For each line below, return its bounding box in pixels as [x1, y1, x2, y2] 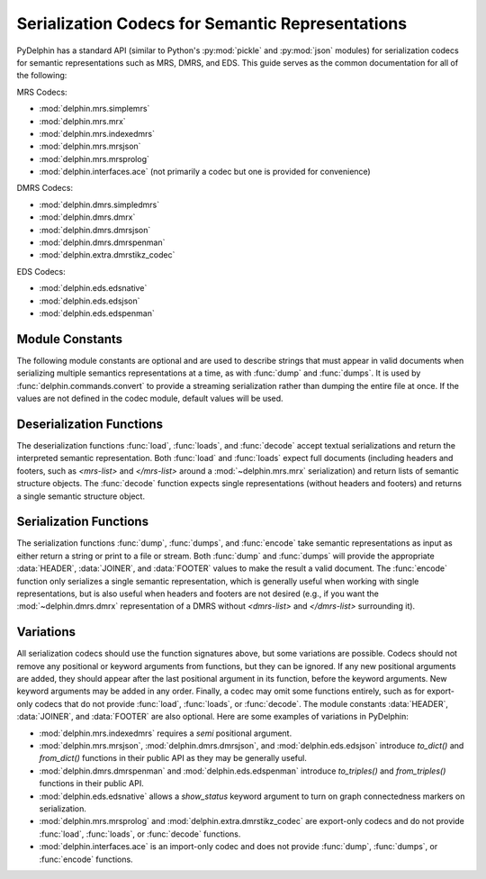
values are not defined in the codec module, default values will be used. [16, 393, 283, 404]
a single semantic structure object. [16, 491, 146, 502]
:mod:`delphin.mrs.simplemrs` [39, 104, 150, 114]
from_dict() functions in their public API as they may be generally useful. [39, 753, 308, 764]
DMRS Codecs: [16, 183, 74, 194]
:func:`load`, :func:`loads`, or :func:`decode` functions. [39, 829, 241, 839]
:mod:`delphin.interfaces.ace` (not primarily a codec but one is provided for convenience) [39, 167, 371, 177]
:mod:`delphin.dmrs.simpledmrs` [39, 199, 160, 210]
